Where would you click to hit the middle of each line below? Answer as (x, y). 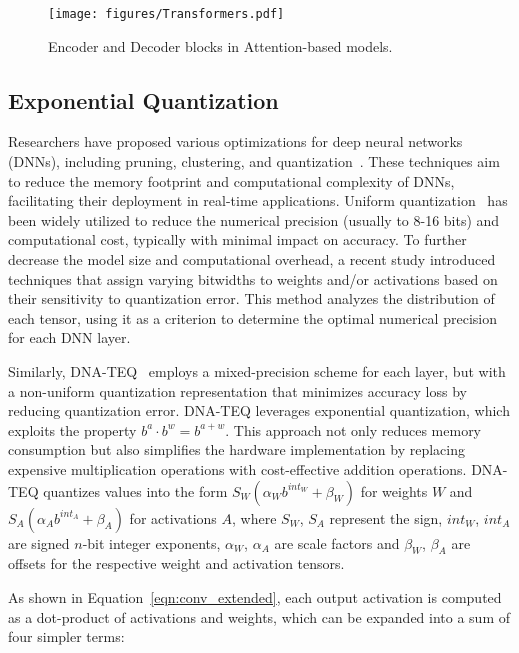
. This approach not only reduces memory (353, 429)
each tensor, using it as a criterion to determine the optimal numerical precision (252, 317)
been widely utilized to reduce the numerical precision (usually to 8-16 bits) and (254, 219)
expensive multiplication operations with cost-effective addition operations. (237, 468)
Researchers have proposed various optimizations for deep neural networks (235, 141)
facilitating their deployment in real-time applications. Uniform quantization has (258, 200)
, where (254, 517)
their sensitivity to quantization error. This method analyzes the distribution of (251, 298)
